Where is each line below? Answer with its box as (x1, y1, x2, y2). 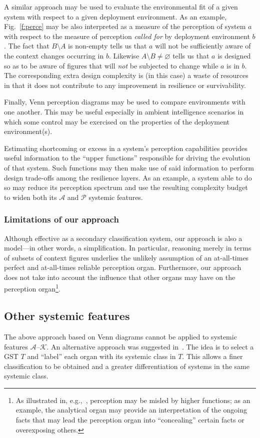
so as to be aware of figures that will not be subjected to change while (4, 60, 218, 70)
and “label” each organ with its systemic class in (27, 351, 176, 361)
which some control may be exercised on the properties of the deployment (4, 116, 230, 126)
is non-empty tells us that (68, 40, 147, 51)
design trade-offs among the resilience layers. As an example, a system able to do (4, 172, 252, 182)
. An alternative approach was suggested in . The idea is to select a (46, 341, 254, 351)
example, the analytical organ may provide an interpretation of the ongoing (15, 404, 247, 415)
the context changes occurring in (4, 50, 104, 60)
